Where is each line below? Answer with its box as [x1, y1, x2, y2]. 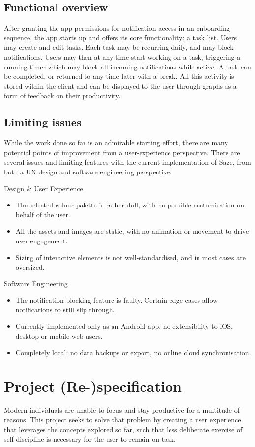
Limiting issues [4, 114, 82, 130]
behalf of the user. [15, 209, 70, 219]
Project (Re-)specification [4, 376, 182, 396]
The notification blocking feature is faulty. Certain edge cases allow [15, 295, 218, 305]
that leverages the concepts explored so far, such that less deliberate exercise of [4, 424, 243, 434]
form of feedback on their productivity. [4, 90, 121, 101]
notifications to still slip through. [15, 304, 115, 314]
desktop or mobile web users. [15, 331, 103, 341]
